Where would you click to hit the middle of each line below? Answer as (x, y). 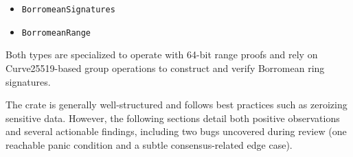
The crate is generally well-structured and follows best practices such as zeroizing (176, 105)
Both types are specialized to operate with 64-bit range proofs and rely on (162, 55)
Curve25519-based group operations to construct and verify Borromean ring (165, 68)
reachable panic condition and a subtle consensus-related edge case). (149, 144)
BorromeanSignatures (68, 10)
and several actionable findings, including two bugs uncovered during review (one (176, 131)
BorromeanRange (56, 33)
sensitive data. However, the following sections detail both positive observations (173, 118)
